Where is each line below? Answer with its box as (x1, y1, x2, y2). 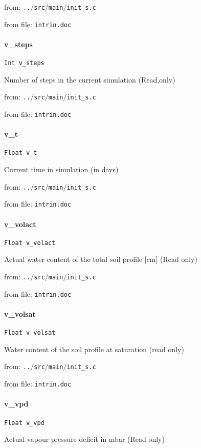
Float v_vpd (4, 419, 44, 426)
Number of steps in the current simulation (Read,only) (4, 74, 175, 85)
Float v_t (4, 149, 37, 157)
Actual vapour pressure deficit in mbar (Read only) (4, 434, 165, 444)
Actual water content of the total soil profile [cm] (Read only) (4, 254, 197, 264)
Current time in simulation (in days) (4, 164, 119, 175)
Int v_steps (4, 59, 44, 67)
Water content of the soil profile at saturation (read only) (4, 343, 184, 354)
